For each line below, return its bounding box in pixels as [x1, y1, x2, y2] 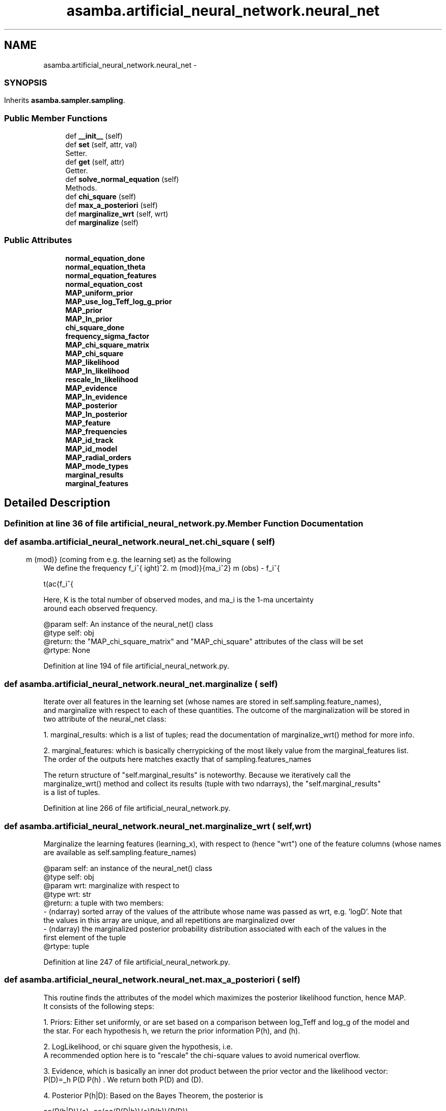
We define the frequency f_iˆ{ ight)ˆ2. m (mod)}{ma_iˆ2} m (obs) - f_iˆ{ [43, 564, 280, 573]
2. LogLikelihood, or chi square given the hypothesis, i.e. [43, 1042, 233, 1051]
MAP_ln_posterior [65, 409, 128, 418]
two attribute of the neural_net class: [43, 715, 166, 724]
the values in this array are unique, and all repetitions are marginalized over [43, 915, 295, 924]
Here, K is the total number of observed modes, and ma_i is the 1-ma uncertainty [43, 595, 314, 604]
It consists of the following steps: [43, 1001, 154, 1011]
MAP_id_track [65, 435, 114, 444]
